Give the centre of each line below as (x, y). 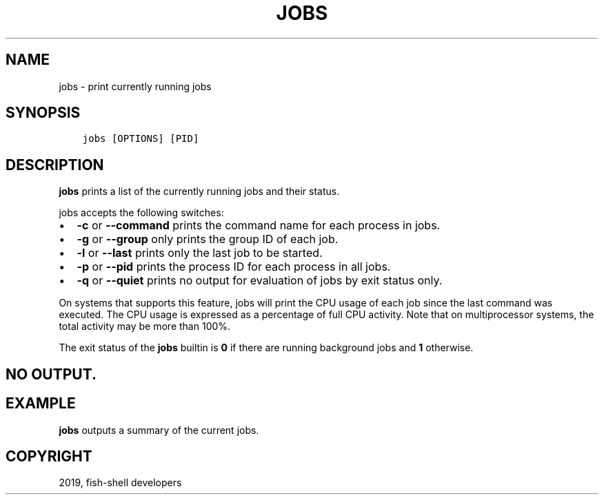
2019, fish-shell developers (120, 483)
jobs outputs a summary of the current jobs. (159, 430)
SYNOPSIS (43, 113)
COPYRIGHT (49, 456)
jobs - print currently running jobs (135, 86)
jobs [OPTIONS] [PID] (141, 139)
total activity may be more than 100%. (145, 326)
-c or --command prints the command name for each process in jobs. (259, 226)
